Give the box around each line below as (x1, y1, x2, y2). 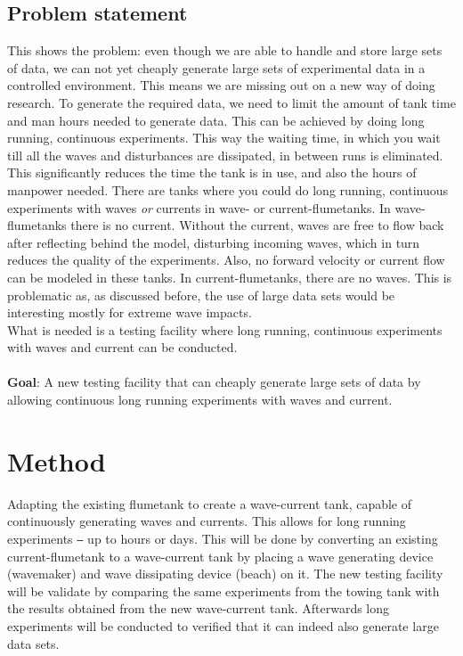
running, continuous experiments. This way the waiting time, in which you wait (7, 128, 441, 147)
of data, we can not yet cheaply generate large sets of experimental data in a (7, 58, 426, 77)
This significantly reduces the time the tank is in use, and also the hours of (7, 163, 417, 182)
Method (7, 442, 106, 479)
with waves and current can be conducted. (7, 338, 238, 357)
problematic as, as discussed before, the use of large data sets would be (7, 285, 395, 304)
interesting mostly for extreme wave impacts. (7, 303, 252, 322)
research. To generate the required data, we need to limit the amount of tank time (7, 93, 456, 111)
